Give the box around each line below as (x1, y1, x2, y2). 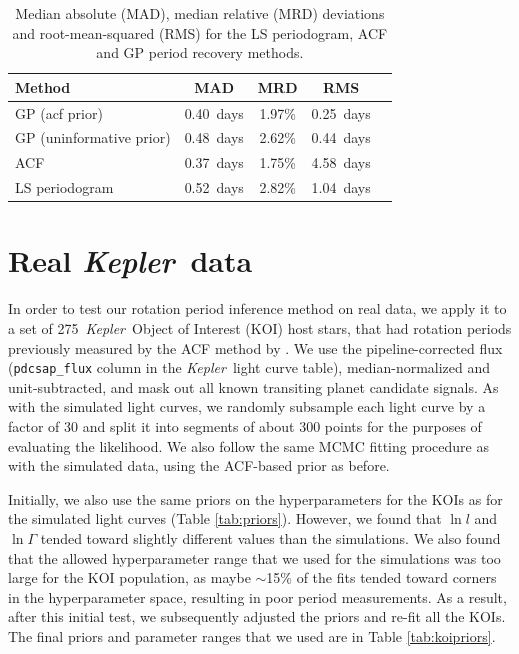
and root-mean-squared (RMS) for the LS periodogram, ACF (12, 22, 388, 43)
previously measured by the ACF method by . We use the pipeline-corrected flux (8, 337, 503, 358)
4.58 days (311, 152, 371, 173)
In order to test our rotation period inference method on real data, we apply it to (8, 298, 507, 319)
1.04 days (311, 177, 371, 198)
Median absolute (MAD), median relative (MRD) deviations (15, 3, 385, 23)
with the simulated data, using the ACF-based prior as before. (8, 455, 390, 476)
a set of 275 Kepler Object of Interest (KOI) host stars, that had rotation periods (8, 317, 512, 338)
